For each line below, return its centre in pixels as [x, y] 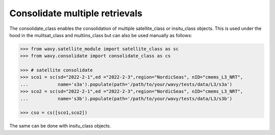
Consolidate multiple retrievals [76, 13]
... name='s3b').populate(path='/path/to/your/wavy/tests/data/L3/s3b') [126, 98]
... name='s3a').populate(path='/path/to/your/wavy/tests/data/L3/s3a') [126, 84]
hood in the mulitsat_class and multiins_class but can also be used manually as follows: [101, 35]
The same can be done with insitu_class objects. [60, 126]
